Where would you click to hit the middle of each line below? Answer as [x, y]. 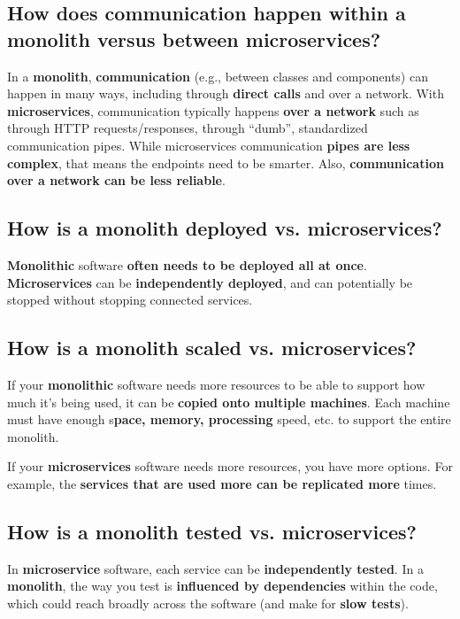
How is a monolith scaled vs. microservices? [212, 348]
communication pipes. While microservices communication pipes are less [209, 145]
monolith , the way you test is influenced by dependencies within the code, [222, 586]
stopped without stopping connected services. [130, 300]
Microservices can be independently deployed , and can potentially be [210, 282]
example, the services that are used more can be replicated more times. [222, 483]
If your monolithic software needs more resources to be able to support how [216, 384]
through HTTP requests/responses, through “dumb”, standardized [188, 128]
